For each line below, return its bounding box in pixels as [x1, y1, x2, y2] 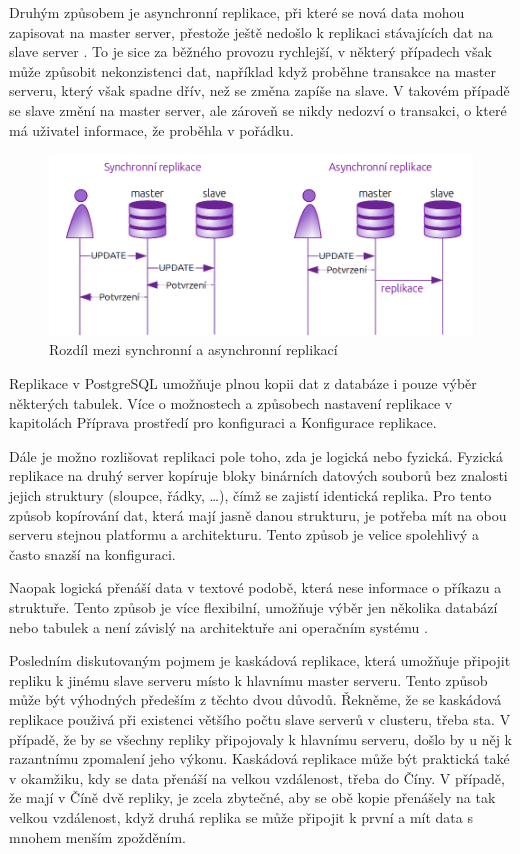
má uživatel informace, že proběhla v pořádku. [9, 119, 294, 140]
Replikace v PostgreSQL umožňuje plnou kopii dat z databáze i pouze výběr [9, 373, 477, 394]
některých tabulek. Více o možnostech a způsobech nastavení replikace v [9, 392, 453, 413]
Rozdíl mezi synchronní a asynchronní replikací [49, 339, 338, 360]
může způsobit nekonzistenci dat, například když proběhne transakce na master [9, 60, 496, 81]
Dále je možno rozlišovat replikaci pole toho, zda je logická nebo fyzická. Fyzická [9, 445, 504, 466]
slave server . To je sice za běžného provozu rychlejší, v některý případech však [9, 41, 492, 62]
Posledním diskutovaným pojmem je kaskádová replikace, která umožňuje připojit [9, 650, 511, 671]
